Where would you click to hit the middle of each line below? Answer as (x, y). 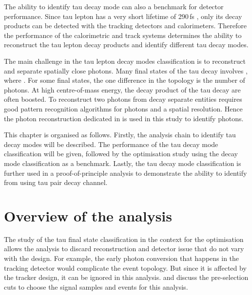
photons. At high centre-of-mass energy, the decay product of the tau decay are (122, 89)
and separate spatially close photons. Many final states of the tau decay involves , (126, 70)
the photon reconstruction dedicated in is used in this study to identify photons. (124, 118)
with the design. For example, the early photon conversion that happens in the (122, 258)
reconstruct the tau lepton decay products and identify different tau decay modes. (126, 45)
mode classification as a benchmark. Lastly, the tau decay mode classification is (123, 163)
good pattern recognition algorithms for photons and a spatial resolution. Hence (123, 108)
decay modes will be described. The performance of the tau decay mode (111, 144)
